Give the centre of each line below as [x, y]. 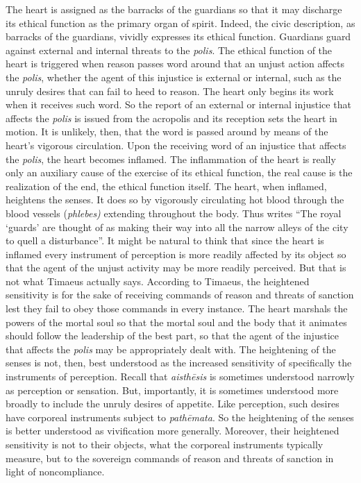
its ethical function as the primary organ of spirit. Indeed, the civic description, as [180, 23]
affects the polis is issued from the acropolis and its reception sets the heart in [171, 118]
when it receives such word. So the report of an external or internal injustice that [178, 104]
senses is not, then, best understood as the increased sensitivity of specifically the [179, 363]
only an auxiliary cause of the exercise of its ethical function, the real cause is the [179, 172]
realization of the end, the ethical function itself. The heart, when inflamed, [166, 186]
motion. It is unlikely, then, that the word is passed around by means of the [167, 132]
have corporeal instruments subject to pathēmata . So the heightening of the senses [180, 417]
